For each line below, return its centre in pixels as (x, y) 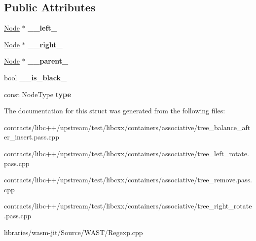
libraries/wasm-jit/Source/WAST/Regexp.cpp (73, 232)
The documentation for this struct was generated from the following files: (115, 111)
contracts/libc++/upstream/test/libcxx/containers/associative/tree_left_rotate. (127, 153)
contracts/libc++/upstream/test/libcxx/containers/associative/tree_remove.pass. (128, 180)
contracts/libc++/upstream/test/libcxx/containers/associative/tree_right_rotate (128, 206)
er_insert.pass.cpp (32, 137)
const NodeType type (37, 94)
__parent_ (48, 61)
